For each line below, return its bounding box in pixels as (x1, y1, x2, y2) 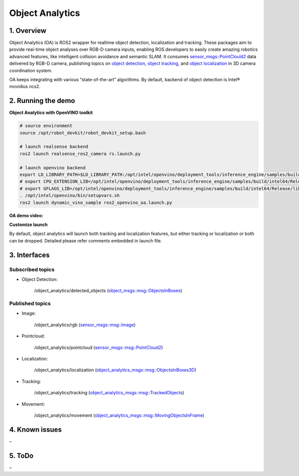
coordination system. (9, 67, 53, 73)
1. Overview (9, 26, 47, 35)
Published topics (9, 300, 51, 307)
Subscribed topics (9, 266, 55, 273)
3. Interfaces (9, 250, 50, 259)
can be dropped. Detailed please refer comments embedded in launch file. (9, 238, 162, 243)
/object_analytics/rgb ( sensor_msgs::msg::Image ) (34, 322, 136, 328)
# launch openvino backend (19, 165, 86, 170)
